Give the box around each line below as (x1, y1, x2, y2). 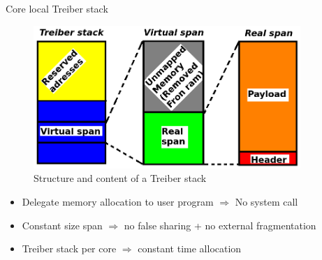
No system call (235, 194, 298, 208)
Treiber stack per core (22, 241, 117, 256)
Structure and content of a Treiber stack (34, 171, 207, 185)
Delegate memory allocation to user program (22, 194, 214, 208)
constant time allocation (138, 241, 242, 256)
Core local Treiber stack (6, 1, 108, 15)
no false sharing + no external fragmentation (124, 217, 316, 232)
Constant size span (22, 217, 103, 232)
